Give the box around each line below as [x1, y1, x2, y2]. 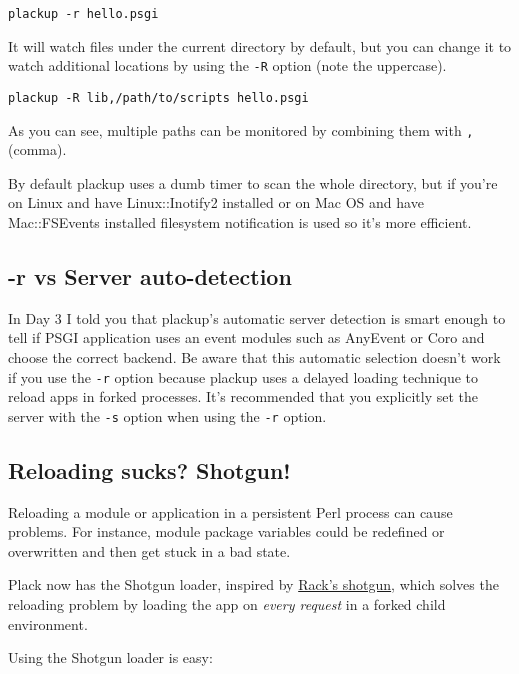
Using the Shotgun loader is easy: [8, 647, 213, 668]
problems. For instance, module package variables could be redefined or [8, 521, 445, 542]
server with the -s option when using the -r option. [8, 405, 327, 426]
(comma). [8, 139, 67, 160]
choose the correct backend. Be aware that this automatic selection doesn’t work [8, 346, 501, 367]
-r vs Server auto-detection [8, 260, 292, 291]
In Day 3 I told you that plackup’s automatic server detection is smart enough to [8, 307, 506, 328]
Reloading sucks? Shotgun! [8, 454, 291, 485]
